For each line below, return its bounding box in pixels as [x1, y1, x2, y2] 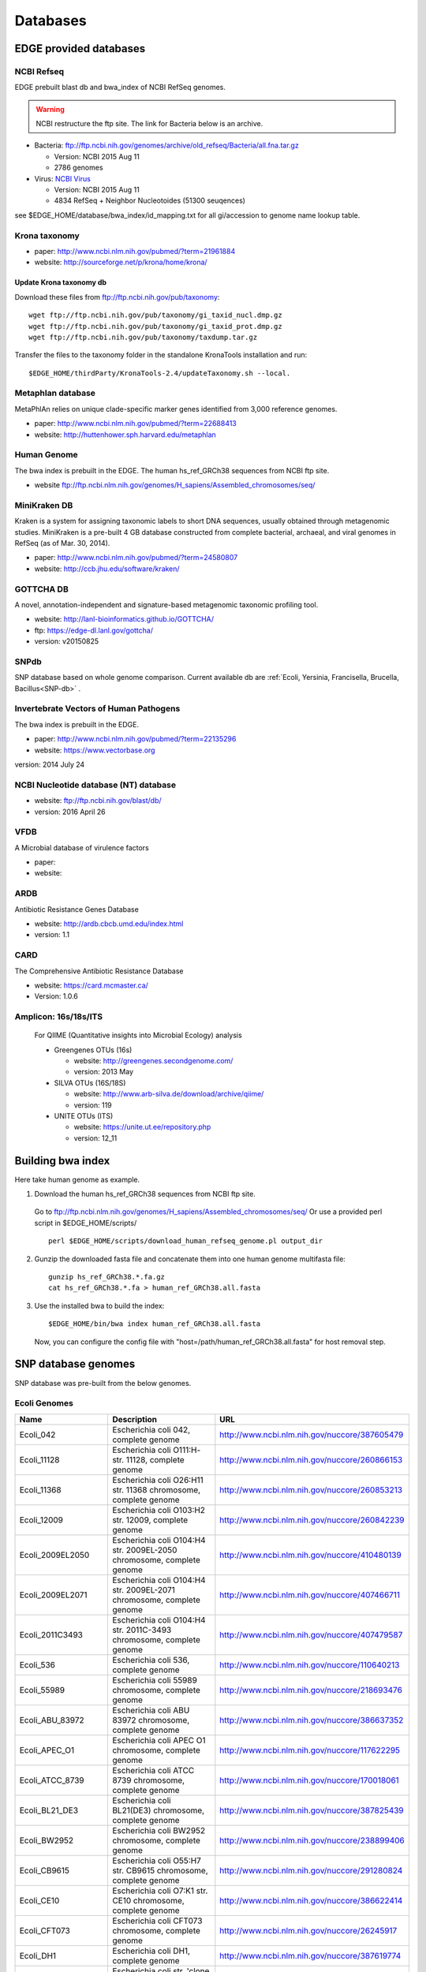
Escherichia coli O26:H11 [111, 1474, 204, 1485]
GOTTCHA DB [14, 584, 69, 595]
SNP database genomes [14, 1358, 136, 1371]
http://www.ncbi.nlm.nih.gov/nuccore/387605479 [219, 1429, 404, 1440]
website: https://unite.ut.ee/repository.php [73, 1122, 211, 1132]
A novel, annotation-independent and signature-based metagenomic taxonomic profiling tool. [14, 600, 319, 609]
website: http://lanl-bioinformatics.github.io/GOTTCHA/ [34, 614, 215, 624]
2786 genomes [54, 162, 103, 173]
